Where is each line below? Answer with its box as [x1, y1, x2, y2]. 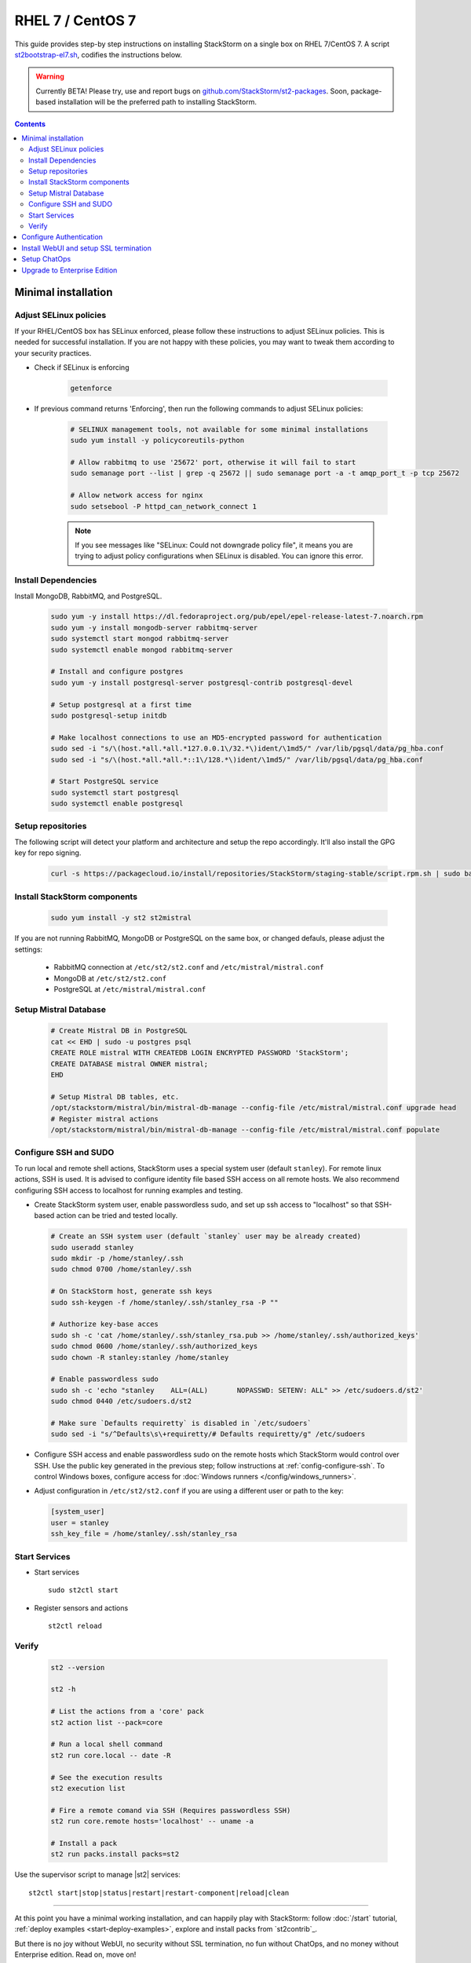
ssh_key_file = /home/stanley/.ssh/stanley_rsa [50, 1530, 237, 1538]
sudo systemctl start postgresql [50, 788, 180, 797]
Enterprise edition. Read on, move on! [14, 1950, 137, 1959]
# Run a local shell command [50, 1740, 163, 1749]
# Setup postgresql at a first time [50, 700, 192, 709]
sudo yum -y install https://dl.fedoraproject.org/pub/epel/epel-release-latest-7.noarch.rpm [50, 612, 424, 621]
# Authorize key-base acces [50, 1320, 159, 1329]
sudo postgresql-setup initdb [50, 711, 167, 720]
